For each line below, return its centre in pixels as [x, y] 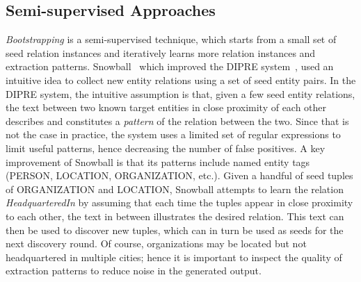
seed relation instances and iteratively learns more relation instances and [161, 52]
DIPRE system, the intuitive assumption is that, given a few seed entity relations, [180, 93]
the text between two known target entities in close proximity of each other [166, 107]
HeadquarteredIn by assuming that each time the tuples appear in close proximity [179, 202]
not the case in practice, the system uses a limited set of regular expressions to [173, 134]
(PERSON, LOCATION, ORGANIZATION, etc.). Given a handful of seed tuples [179, 175]
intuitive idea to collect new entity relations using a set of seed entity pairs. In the [181, 80]
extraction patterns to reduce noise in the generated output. [134, 271]
